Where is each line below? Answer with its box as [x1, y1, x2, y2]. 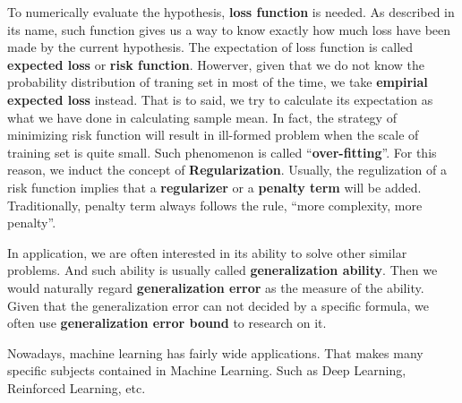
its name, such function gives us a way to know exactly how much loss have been [7, 20, 451, 39]
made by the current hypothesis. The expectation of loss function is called [7, 38, 414, 56]
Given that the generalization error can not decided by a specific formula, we [7, 296, 429, 314]
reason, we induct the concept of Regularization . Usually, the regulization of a [7, 160, 447, 179]
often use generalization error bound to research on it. [7, 313, 327, 332]
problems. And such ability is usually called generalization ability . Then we [7, 261, 438, 279]
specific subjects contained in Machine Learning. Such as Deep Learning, [7, 361, 406, 380]
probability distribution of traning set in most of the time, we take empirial [7, 73, 428, 91]
